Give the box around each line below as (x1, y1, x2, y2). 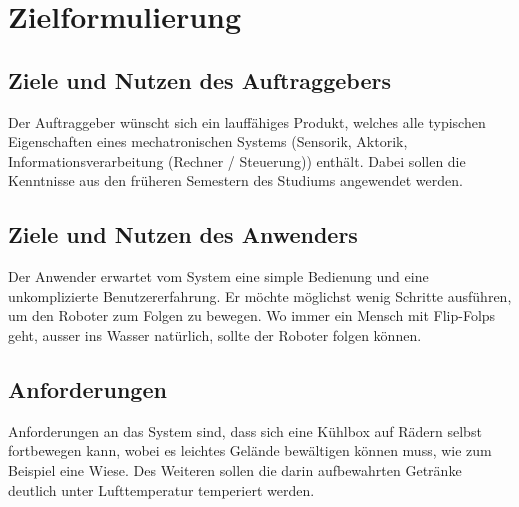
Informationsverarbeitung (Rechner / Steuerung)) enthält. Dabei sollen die (8, 150, 466, 171)
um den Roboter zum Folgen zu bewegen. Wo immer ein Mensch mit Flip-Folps (8, 305, 496, 326)
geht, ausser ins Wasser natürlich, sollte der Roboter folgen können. (8, 324, 422, 345)
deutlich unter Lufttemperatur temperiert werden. (8, 479, 315, 500)
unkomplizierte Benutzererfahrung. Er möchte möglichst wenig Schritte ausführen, (8, 285, 512, 306)
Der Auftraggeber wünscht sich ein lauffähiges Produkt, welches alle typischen (8, 111, 486, 132)
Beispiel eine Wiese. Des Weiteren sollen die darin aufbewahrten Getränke (8, 459, 462, 480)
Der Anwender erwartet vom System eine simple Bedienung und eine (8, 266, 429, 287)
